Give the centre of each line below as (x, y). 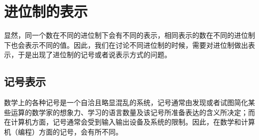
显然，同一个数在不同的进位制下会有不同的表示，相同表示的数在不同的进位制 (129, 35)
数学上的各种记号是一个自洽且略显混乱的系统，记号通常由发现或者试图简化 (126, 102)
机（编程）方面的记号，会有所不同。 (63, 131)
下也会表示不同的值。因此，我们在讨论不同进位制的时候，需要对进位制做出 (126, 45)
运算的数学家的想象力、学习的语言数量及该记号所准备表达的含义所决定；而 (133, 112)
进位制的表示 (46, 11)
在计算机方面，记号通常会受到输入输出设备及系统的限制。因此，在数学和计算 (129, 122)
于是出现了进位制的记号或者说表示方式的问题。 (94, 55)
